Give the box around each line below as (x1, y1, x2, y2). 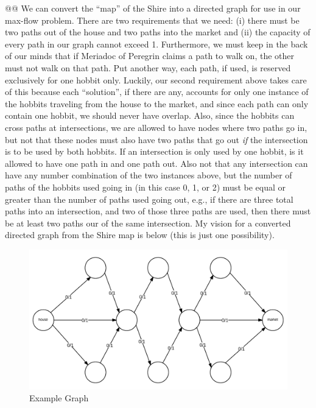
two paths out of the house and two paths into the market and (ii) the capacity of (5, 26, 311, 38)
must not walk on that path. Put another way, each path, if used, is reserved (5, 61, 291, 74)
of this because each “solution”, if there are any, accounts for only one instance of (5, 85, 309, 98)
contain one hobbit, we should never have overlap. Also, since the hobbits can (5, 109, 295, 122)
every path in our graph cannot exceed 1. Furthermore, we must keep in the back (5, 37, 308, 50)
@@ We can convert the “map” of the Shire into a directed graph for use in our (5, 2, 301, 14)
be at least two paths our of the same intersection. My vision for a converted (5, 216, 291, 229)
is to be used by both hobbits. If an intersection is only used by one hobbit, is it (5, 145, 304, 158)
